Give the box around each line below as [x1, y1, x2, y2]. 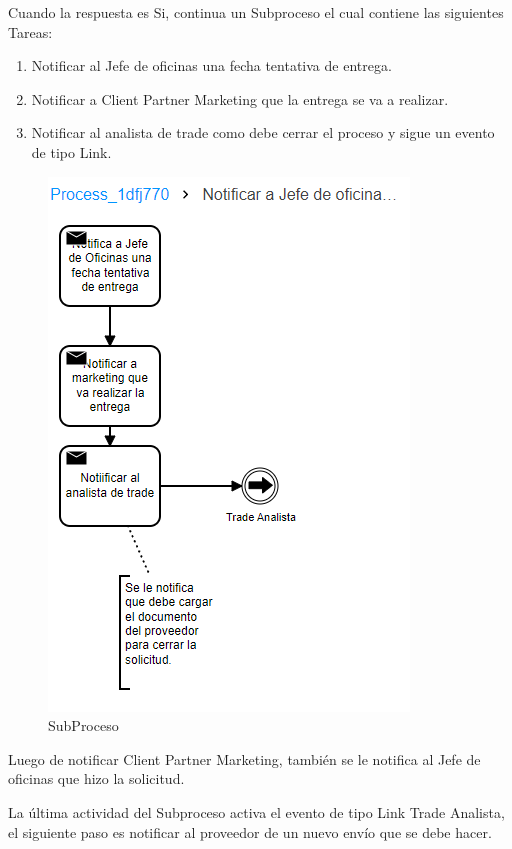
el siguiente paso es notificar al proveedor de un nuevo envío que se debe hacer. [8, 821, 492, 842]
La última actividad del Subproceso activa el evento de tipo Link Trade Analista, [8, 801, 505, 822]
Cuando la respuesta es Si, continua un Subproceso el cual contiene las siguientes [8, 2, 504, 22]
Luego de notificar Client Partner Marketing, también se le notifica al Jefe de [8, 748, 481, 769]
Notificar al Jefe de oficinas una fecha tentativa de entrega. [31, 55, 392, 76]
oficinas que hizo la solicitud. [8, 768, 185, 789]
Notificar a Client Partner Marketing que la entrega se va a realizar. [31, 88, 449, 109]
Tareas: [8, 21, 53, 42]
